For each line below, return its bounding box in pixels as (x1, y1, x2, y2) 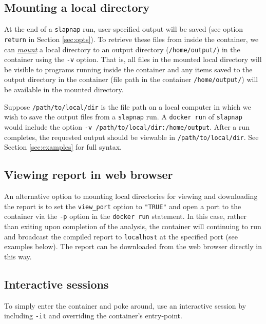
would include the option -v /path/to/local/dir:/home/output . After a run (4, 121, 250, 132)
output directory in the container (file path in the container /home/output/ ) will (4, 74, 258, 85)
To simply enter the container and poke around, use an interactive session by (4, 300, 246, 311)
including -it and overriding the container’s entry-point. (4, 310, 182, 321)
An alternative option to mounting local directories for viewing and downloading (4, 191, 258, 201)
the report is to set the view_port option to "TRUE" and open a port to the (4, 200, 241, 211)
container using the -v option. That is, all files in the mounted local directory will (4, 54, 262, 65)
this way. (4, 251, 32, 261)
